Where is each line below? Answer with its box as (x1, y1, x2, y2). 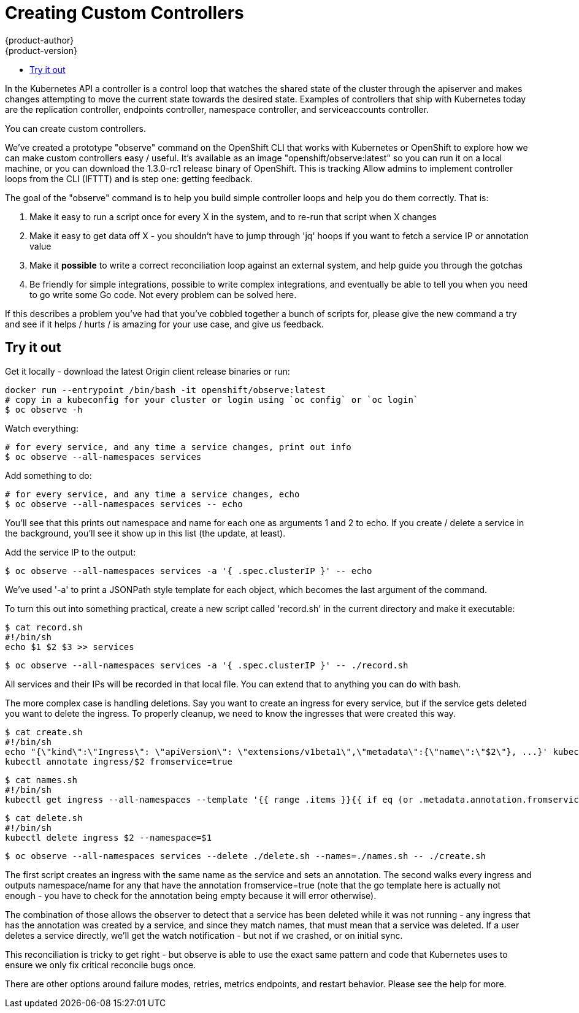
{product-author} (5, 34, 74, 45)
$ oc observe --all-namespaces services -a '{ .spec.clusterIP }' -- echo (5, 565, 372, 576)
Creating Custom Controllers (5, 2, 244, 23)
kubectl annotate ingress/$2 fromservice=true (5, 756, 232, 766)
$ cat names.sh (5, 774, 78, 785)
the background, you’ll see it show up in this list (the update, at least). (5, 527, 286, 538)
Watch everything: (5, 422, 79, 434)
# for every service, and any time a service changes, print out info (5, 442, 351, 452)
